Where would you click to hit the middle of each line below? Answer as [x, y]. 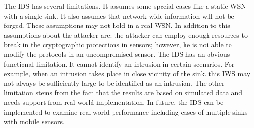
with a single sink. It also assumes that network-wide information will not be [119, 15]
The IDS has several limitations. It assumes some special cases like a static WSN [125, 6]
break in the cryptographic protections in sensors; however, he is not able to [118, 44]
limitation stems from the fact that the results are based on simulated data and [123, 92]
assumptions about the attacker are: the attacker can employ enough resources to [126, 35]
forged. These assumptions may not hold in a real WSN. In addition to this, [118, 25]
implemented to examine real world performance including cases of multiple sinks [126, 112]
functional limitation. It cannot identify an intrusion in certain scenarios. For [119, 64]
